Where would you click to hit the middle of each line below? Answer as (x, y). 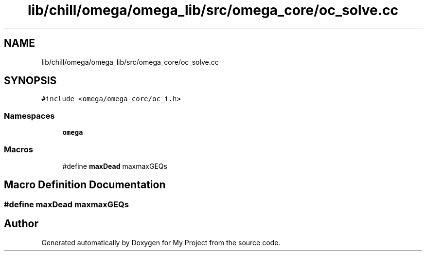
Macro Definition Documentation (85, 185)
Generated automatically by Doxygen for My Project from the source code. (161, 242)
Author (21, 224)
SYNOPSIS (30, 81)
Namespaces (29, 116)
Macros (18, 149)
